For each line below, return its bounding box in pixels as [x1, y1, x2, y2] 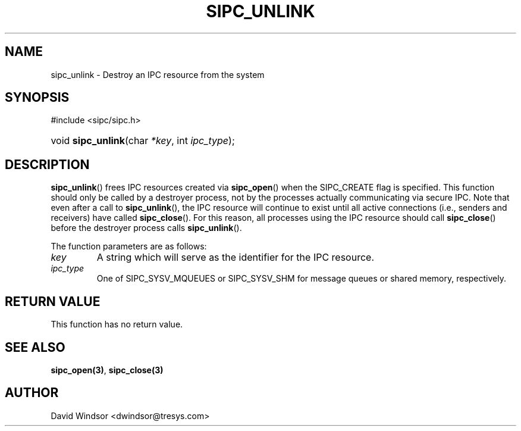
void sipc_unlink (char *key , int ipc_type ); [51, 135, 235, 147]
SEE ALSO [5, 339, 65, 355]
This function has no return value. [51, 319, 183, 330]
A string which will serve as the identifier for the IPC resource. [96, 251, 375, 264]
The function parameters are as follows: [51, 241, 207, 252]
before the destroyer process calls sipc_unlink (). [51, 223, 242, 233]
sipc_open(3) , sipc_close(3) [51, 364, 164, 375]
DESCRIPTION [5, 157, 90, 172]
